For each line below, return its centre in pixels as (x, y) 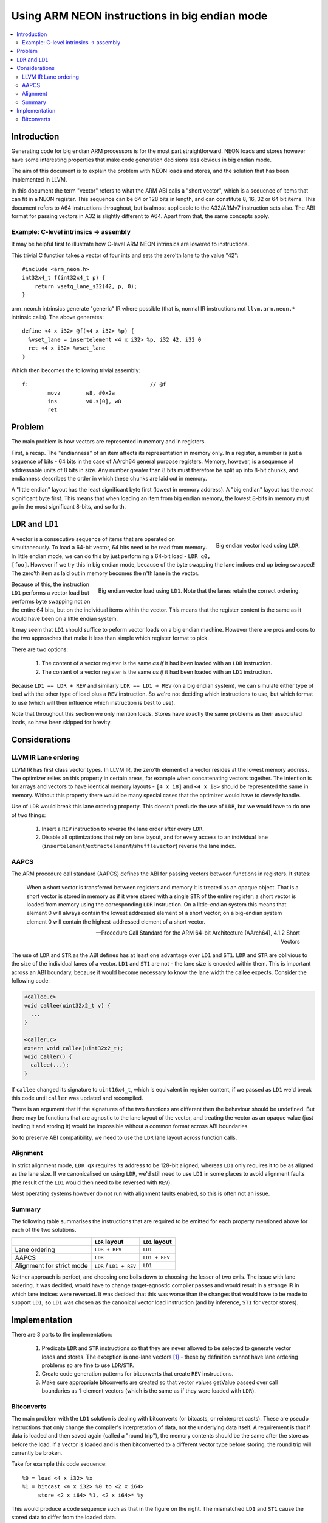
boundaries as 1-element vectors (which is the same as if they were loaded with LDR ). (149, 1391)
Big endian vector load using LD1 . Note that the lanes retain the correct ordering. (199, 590)
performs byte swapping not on (51, 601)
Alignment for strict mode (51, 1265)
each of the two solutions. (44, 1230)
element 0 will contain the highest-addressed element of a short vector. (116, 921)
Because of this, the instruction (50, 584)
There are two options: (39, 649)
